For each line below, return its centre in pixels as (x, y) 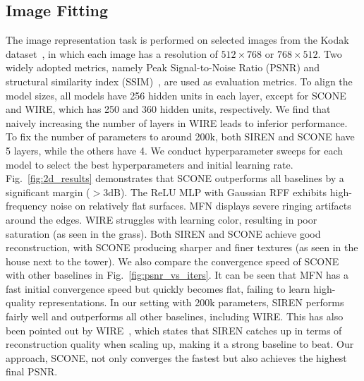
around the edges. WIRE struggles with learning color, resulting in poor (162, 219)
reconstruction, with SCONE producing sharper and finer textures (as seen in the (182, 247)
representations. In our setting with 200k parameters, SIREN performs (192, 302)
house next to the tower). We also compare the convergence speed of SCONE (172, 261)
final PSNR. (32, 371)
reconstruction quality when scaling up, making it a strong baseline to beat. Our (180, 344)
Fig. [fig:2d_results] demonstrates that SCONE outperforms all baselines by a (175, 178)
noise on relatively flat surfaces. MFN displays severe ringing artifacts (201, 206)
